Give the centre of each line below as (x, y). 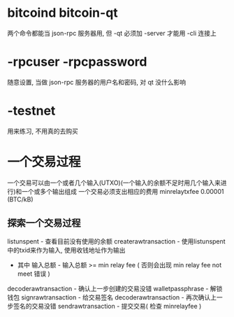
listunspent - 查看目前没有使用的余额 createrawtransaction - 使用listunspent (116, 241)
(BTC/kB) (20, 199)
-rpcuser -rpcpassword (77, 62)
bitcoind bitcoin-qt (63, 13)
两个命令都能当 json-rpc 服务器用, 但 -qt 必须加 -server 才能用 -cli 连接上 (112, 33)
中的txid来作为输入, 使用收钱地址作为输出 (66, 250)
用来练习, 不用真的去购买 (43, 131)
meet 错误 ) (34, 274)
